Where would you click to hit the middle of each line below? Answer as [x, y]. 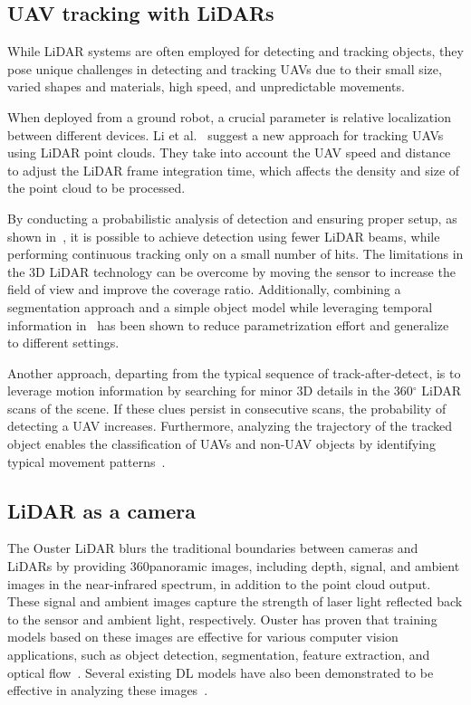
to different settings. [63, 343]
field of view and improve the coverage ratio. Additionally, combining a [204, 289]
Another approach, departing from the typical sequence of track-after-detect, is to [234, 372]
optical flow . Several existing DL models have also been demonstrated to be [221, 672]
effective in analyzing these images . [108, 690]
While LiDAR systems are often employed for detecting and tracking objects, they [235, 51]
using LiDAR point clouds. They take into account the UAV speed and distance [229, 152]
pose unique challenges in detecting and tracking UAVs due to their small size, [225, 68]
